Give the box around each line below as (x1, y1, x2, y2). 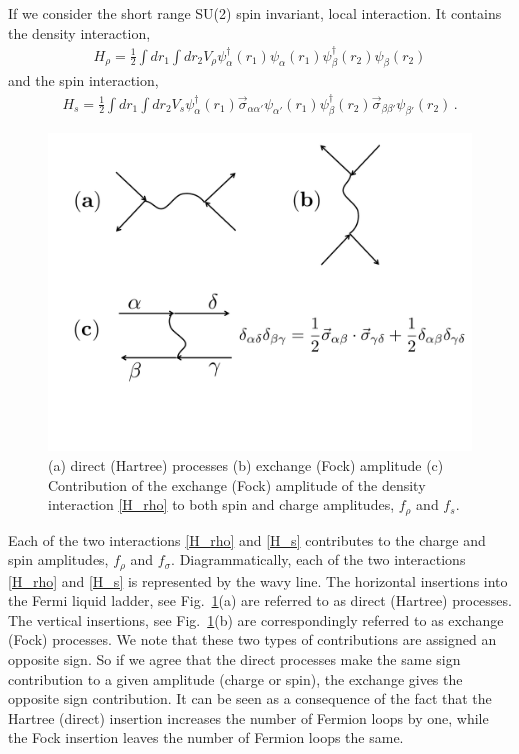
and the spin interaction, (8, 70, 159, 91)
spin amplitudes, (8, 549, 109, 570)
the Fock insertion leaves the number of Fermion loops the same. (8, 727, 404, 748)
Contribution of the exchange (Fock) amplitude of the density (48, 474, 426, 495)
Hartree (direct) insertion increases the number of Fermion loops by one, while (8, 707, 489, 728)
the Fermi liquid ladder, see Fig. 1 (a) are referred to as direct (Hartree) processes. (8, 590, 512, 611)
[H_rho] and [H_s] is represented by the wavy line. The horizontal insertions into (8, 570, 508, 591)
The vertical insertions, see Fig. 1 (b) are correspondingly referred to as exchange (8, 609, 504, 630)
